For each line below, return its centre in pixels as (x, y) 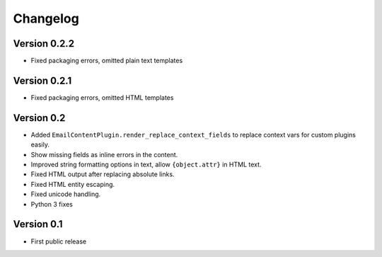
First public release (59, 241)
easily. (40, 144)
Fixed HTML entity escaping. (73, 184)
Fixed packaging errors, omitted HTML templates (102, 97)
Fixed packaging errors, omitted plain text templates (107, 61)
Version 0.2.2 (44, 44)
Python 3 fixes (52, 204)
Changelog (46, 18)
